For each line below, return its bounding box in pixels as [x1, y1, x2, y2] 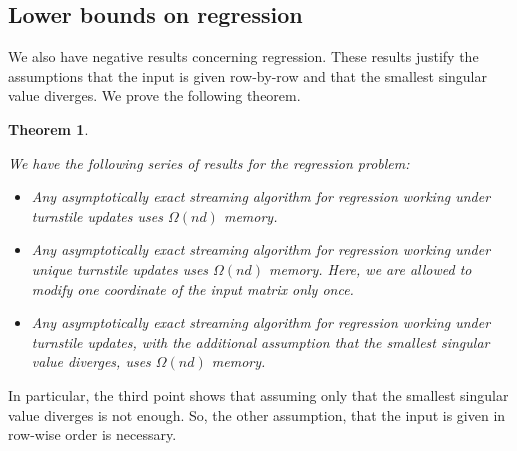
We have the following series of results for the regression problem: [8, 152, 410, 173]
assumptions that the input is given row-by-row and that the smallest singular [8, 65, 487, 86]
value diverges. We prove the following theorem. [8, 85, 301, 106]
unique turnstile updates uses [31, 258, 209, 279]
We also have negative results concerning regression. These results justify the [8, 46, 479, 67]
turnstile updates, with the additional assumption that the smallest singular [31, 331, 490, 352]
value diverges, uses [31, 351, 151, 372]
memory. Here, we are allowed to [269, 258, 472, 279]
